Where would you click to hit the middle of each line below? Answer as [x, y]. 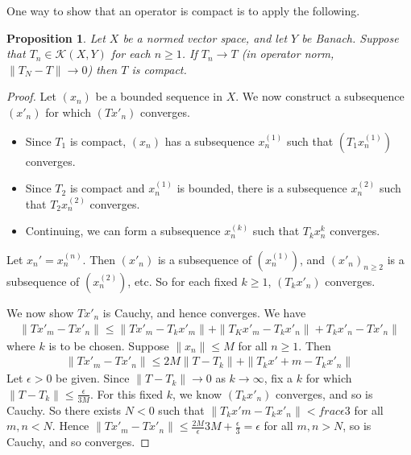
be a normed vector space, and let [205, 37]
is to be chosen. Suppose [109, 345]
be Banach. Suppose [350, 37]
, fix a [278, 378]
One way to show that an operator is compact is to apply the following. [183, 10]
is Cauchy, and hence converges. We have [204, 312]
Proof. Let [31, 96]
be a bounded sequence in [159, 96]
